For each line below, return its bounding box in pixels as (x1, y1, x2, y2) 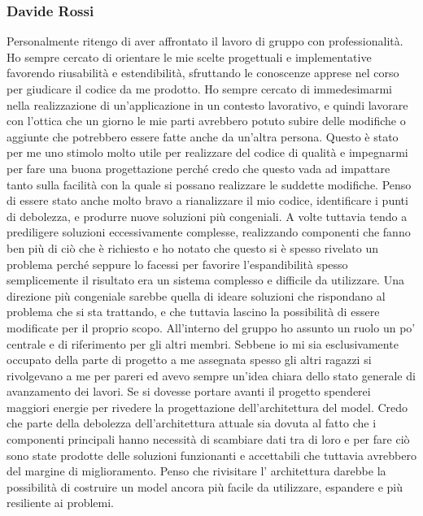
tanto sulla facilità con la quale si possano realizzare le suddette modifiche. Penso (7, 176, 412, 193)
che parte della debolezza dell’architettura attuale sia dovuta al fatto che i (7, 414, 377, 431)
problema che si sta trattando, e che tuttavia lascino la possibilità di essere (7, 303, 380, 320)
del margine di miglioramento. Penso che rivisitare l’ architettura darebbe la (7, 462, 386, 479)
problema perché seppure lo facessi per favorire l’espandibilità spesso (7, 255, 348, 272)
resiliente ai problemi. (7, 494, 114, 511)
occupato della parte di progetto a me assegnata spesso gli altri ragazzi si (7, 351, 372, 368)
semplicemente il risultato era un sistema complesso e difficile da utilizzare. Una (7, 271, 404, 288)
